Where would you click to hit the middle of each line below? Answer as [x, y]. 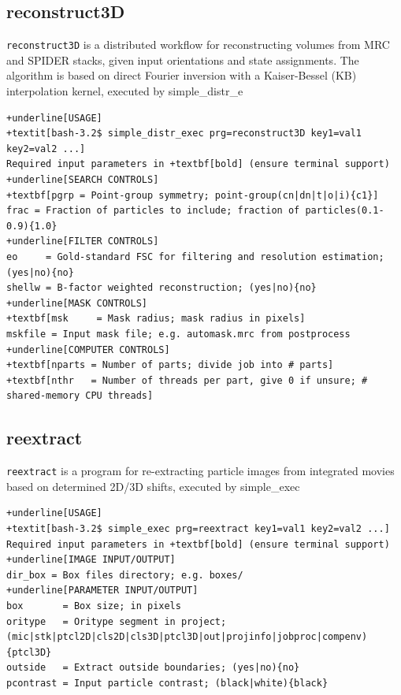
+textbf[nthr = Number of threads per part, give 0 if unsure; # [187, 380]
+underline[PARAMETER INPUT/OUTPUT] [102, 591]
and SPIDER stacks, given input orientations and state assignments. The [183, 59]
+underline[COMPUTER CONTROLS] [88, 349]
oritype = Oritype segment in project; [117, 621]
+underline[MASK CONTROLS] [77, 303]
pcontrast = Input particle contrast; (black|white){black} [167, 683]
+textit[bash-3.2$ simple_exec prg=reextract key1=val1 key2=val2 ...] [198, 528]
